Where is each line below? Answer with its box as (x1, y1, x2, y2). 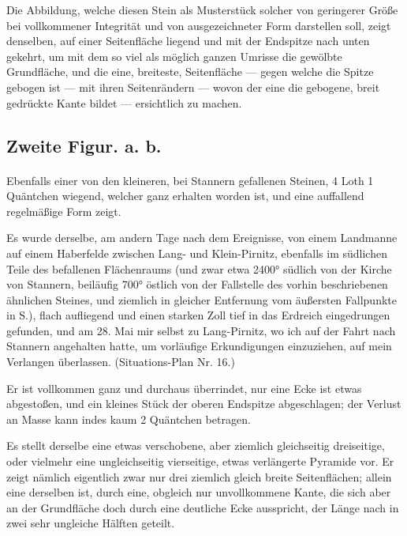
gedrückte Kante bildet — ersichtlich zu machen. (6, 94, 242, 111)
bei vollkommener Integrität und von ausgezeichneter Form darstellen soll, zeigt (6, 17, 391, 33)
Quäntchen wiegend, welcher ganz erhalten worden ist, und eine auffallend (6, 187, 364, 204)
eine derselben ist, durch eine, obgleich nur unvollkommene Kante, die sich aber (6, 484, 391, 500)
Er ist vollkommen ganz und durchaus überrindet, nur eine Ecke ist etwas (6, 379, 362, 396)
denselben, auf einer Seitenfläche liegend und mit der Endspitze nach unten (6, 32, 370, 49)
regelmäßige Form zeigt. (6, 202, 121, 219)
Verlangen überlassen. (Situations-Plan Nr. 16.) (6, 353, 235, 370)
